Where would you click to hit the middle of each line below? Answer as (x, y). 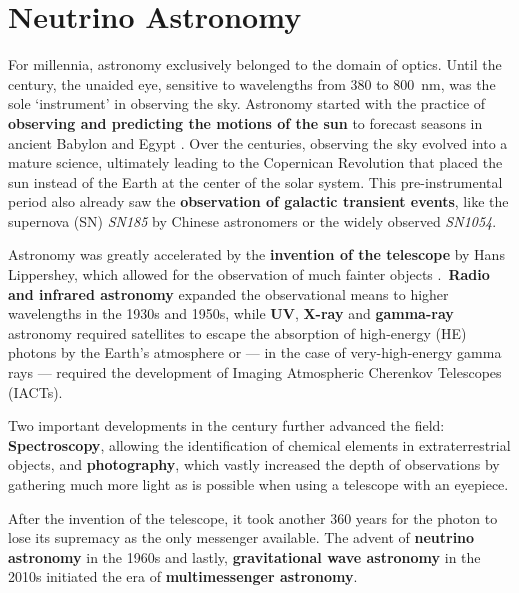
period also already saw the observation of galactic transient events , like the (258, 201)
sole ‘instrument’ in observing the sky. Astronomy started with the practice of (247, 103)
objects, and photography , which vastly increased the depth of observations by (254, 464)
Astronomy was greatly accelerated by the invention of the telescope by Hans (256, 254)
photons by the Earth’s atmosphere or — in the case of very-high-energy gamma (255, 352)
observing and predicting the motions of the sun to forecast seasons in (245, 122)
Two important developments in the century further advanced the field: (226, 425)
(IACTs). (35, 391)
